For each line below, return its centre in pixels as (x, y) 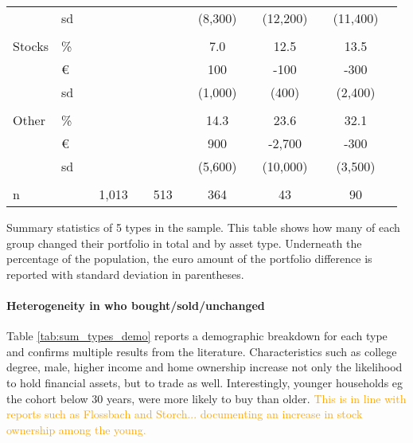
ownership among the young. (76, 429)
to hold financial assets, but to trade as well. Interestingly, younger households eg (205, 382)
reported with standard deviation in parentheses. (125, 274)
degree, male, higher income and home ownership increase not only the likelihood (205, 367)
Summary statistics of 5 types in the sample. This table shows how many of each (203, 227)
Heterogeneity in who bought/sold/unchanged (136, 305)
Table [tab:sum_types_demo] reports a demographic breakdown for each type (197, 336)
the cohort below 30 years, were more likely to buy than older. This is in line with (206, 398)
